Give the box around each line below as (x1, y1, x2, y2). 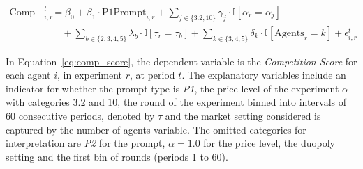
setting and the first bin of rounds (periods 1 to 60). (6, 149, 228, 163)
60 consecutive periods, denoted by (6, 108, 155, 123)
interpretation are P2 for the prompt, (6, 136, 165, 150)
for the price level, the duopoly (203, 136, 336, 150)
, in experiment (57, 67, 123, 82)
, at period (130, 67, 175, 82)
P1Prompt (101, 8, 147, 18)
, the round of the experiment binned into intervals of (117, 95, 347, 109)
